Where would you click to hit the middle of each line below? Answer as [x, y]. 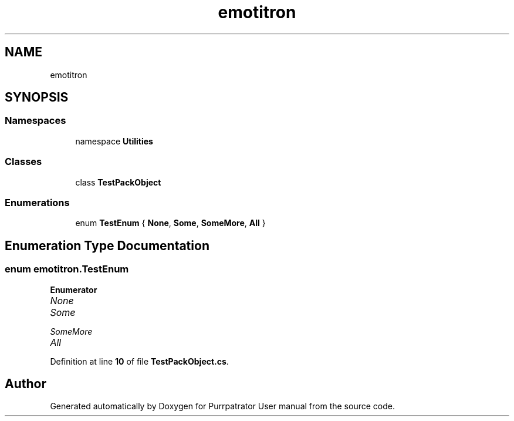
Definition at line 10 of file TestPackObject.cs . [139, 361]
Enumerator [74, 289]
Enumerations [37, 202]
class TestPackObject [118, 182]
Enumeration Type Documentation [107, 245]
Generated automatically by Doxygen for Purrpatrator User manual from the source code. [222, 406]
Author [26, 383]
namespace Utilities [114, 141]
